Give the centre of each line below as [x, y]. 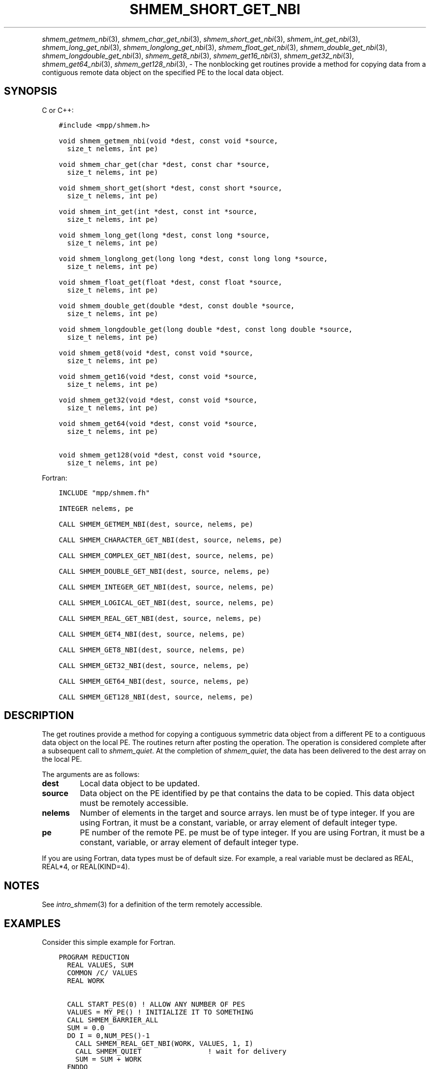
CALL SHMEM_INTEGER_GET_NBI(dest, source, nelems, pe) [166, 587]
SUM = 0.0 [86, 1028]
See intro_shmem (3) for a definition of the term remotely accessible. [152, 905]
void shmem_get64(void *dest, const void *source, [158, 423]
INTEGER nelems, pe [96, 508]
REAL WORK [86, 981]
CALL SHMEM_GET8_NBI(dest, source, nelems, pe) [152, 650]
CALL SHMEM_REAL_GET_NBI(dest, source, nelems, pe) [160, 618]
